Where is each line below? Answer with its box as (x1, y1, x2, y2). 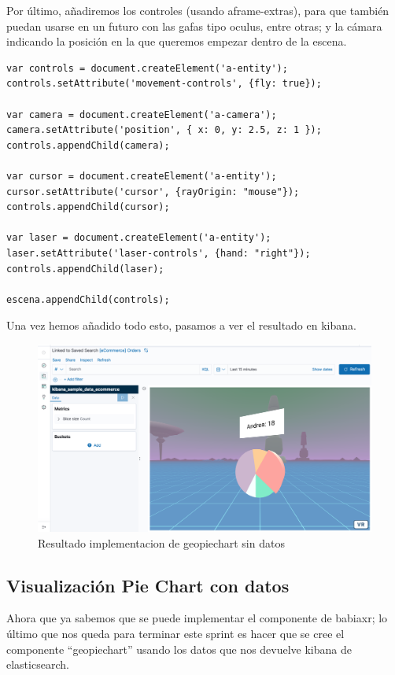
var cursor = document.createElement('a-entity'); (6, 170, 277, 182)
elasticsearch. (6, 656, 69, 673)
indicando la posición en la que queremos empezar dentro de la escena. (6, 33, 347, 50)
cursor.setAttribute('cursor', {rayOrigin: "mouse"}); (6, 186, 300, 197)
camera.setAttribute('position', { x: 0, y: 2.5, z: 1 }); (6, 124, 322, 136)
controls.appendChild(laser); (6, 263, 164, 275)
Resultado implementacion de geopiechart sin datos (38, 534, 285, 551)
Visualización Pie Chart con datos (6, 573, 290, 597)
